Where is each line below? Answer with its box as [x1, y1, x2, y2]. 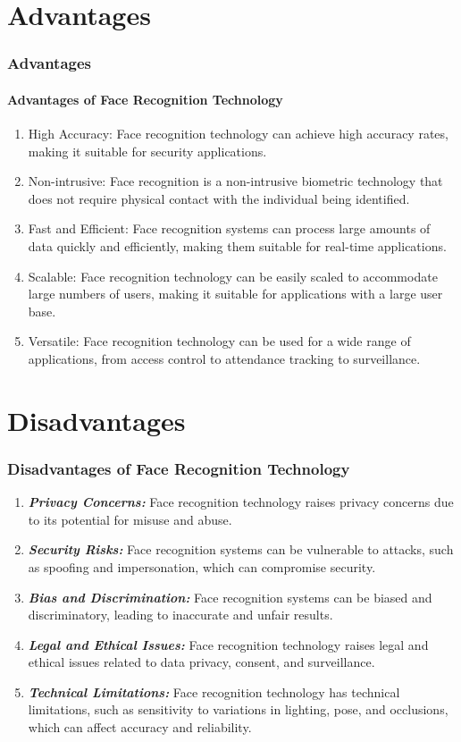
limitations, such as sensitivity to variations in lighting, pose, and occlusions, [28, 700, 448, 719]
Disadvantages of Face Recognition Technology [7, 457, 350, 479]
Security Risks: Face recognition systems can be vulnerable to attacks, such [28, 540, 454, 559]
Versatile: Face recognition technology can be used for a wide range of [28, 332, 411, 350]
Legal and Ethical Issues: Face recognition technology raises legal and [28, 635, 429, 653]
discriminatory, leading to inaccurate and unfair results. [28, 605, 333, 624]
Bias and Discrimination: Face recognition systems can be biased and [28, 587, 432, 606]
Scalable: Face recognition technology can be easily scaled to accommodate [28, 266, 438, 285]
